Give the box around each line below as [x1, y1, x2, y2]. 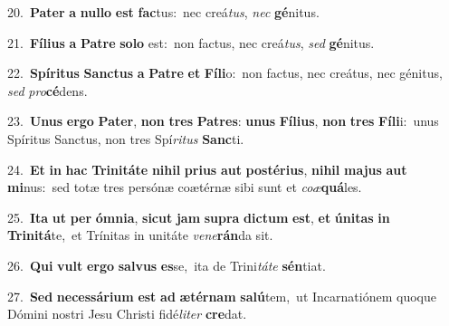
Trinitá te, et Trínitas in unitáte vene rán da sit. [7, 225, 273, 244]
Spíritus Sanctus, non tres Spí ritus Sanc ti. [7, 129, 244, 148]
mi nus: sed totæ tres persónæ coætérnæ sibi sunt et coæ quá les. [7, 177, 362, 197]
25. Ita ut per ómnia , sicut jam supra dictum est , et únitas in [7, 207, 390, 226]
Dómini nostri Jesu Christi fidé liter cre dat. [7, 304, 247, 323]
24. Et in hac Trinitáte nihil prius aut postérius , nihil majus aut [7, 159, 407, 178]
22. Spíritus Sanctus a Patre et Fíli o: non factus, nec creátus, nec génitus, [7, 63, 443, 82]
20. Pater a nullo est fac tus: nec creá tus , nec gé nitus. [7, 3, 320, 21]
